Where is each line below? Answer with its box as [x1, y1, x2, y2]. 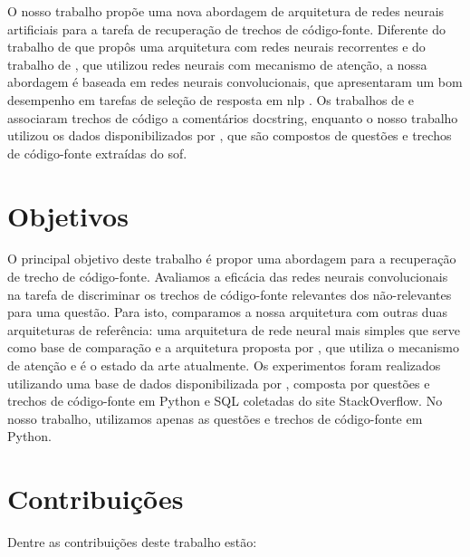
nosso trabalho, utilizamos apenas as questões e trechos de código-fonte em [7, 408, 423, 427]
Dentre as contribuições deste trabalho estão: [7, 533, 257, 552]
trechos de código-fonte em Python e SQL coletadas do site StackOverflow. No [7, 391, 443, 410]
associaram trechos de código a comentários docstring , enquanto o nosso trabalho [7, 108, 458, 127]
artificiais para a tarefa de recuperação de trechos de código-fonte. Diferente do [7, 19, 446, 38]
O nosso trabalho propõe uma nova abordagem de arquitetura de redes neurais [7, 2, 445, 20]
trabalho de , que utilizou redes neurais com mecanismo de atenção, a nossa [7, 54, 427, 73]
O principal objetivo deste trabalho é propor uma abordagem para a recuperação [7, 249, 456, 268]
